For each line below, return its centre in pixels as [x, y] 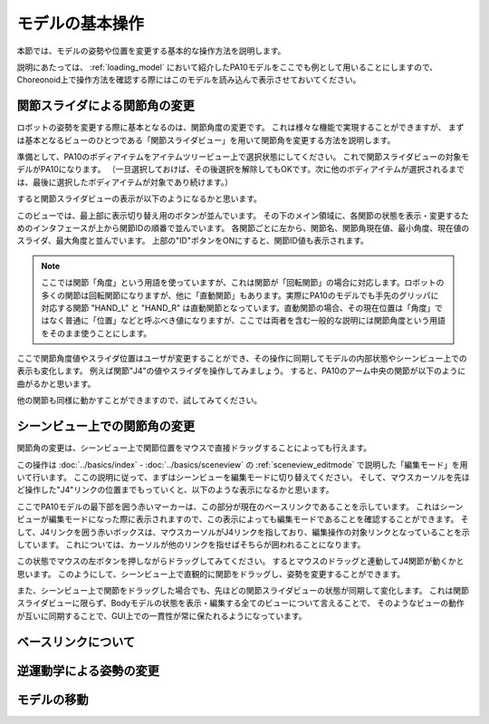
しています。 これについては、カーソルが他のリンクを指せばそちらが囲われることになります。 [191, 545]
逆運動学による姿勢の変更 [88, 671]
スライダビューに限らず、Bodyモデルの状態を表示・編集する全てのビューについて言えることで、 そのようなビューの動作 [241, 603]
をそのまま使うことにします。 [96, 333]
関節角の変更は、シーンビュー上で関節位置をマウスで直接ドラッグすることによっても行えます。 [194, 448]
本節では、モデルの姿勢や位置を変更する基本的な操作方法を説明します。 [151, 51]
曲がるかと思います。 [56, 383]
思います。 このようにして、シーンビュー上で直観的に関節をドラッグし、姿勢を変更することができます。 [211, 574]
